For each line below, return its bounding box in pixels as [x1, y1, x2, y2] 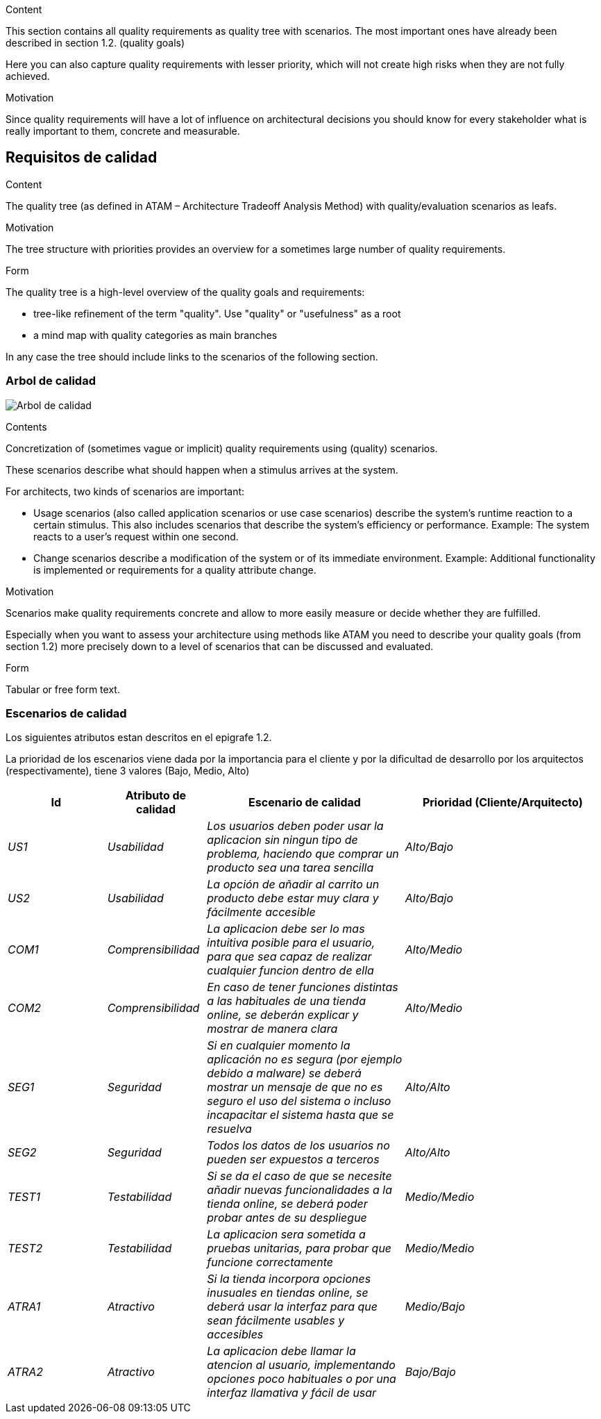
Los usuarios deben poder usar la [207, 819, 384, 833]
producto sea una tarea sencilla [207, 861, 374, 875]
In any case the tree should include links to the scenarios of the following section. [6, 350, 378, 363]
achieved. [6, 70, 50, 82]
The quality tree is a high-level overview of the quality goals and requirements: [6, 285, 365, 298]
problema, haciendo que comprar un [207, 847, 399, 861]
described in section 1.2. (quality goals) [6, 37, 185, 49]
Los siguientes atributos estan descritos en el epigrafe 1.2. [6, 731, 272, 744]
